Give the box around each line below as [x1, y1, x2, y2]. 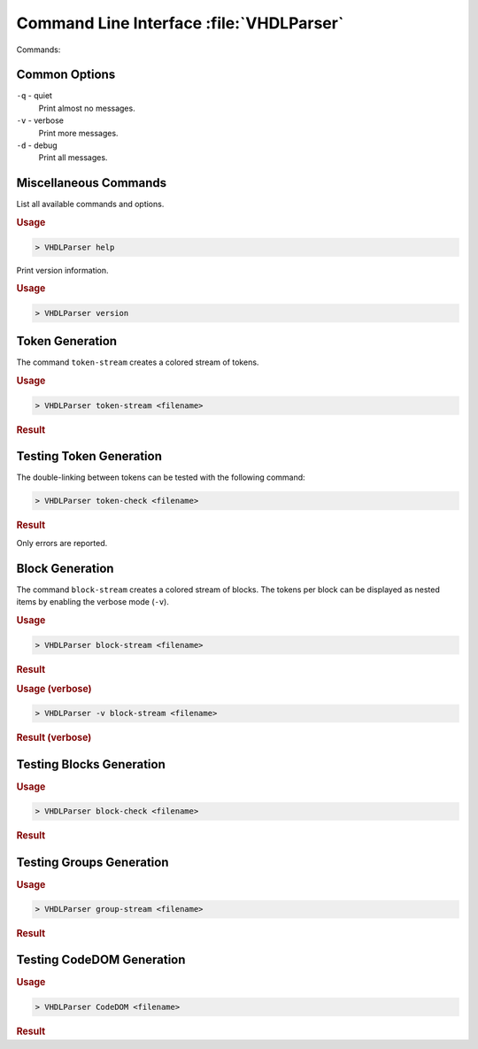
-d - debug [16, 140, 58, 150]
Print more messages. [38, 127, 119, 138]
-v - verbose [16, 115, 64, 126]
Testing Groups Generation [16, 854, 169, 869]
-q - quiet [16, 90, 53, 101]
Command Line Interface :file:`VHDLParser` [16, 13, 344, 33]
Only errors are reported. [16, 538, 108, 549]
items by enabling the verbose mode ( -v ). [16, 597, 170, 607]
